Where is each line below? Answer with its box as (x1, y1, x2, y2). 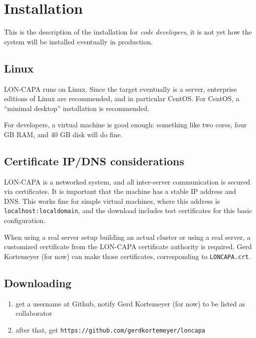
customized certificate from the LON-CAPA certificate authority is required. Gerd (4, 241, 252, 252)
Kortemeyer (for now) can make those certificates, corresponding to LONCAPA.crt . (4, 251, 251, 261)
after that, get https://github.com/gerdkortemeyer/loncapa (15, 324, 205, 335)
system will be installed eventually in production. (4, 36, 153, 46)
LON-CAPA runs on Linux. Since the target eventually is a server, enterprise (4, 83, 237, 94)
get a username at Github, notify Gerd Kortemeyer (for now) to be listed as (15, 298, 246, 308)
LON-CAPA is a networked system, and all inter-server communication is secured (4, 176, 251, 187)
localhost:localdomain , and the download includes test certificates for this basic (4, 205, 253, 216)
